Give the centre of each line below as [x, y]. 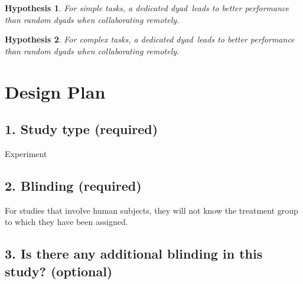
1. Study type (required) [82, 129]
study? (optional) [59, 271]
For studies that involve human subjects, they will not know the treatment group [151, 210]
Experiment [26, 153]
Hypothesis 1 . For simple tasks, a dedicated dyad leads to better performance [147, 8]
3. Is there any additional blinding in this [134, 254]
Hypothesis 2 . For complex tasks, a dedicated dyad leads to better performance [150, 39]
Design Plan [55, 91]
